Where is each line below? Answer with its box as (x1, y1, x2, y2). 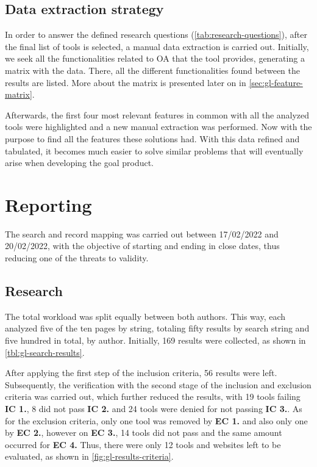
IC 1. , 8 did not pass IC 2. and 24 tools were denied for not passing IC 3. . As (5, 402, 302, 415)
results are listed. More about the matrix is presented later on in (5, 76, 246, 89)
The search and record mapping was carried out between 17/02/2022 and (5, 227, 279, 240)
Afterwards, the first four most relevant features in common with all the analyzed (5, 108, 310, 121)
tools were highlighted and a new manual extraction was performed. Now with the (5, 120, 312, 133)
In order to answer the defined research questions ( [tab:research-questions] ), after (5, 28, 307, 41)
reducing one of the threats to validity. (5, 252, 149, 264)
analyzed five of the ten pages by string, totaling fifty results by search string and (5, 322, 310, 335)
